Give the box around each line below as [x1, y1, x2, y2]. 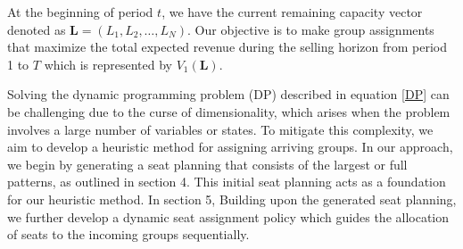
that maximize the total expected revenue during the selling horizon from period [7, 37, 448, 56]
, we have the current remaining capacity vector [161, 3, 423, 21]
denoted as [7, 20, 66, 38]
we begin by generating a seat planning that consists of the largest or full [7, 154, 408, 173]
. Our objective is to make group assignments [187, 20, 434, 38]
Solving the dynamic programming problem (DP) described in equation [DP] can [7, 85, 450, 104]
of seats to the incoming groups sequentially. [7, 225, 250, 244]
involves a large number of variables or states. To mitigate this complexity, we [7, 120, 434, 138]
